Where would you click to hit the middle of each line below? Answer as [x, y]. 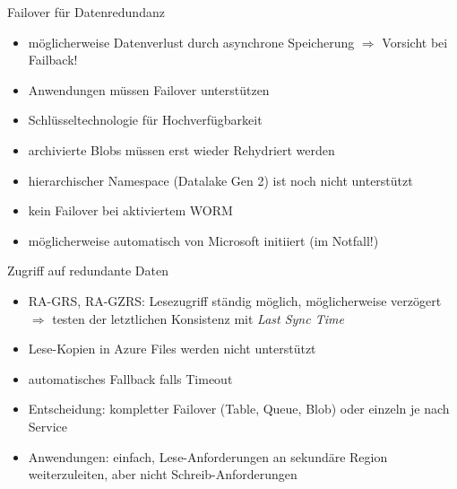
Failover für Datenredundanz [86, 12]
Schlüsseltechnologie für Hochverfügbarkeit [145, 120]
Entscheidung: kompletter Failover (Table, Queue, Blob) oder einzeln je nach [239, 409]
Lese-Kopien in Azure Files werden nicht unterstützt [172, 349]
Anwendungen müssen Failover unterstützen [149, 89]
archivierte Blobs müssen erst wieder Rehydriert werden [181, 149]
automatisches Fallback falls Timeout [130, 378]
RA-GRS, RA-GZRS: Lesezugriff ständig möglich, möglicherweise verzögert [235, 300]
